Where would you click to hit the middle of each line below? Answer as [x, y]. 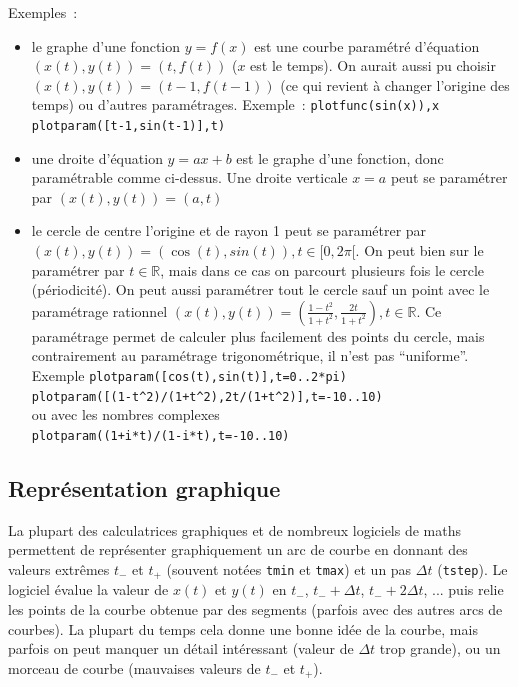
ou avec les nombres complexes [125, 414]
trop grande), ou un [440, 648]
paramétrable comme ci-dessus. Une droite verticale [189, 177]
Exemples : [43, 12]
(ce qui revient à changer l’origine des [395, 84]
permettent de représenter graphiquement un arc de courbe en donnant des [238, 549]
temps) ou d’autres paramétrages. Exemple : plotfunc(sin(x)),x [235, 104]
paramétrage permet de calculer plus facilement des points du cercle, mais [258, 335]
